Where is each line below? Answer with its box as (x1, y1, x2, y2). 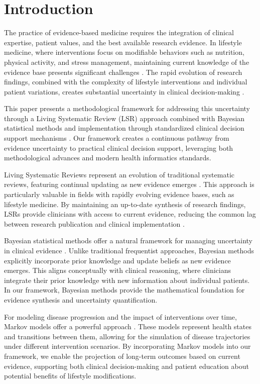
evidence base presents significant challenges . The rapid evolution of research (4, 66, 242, 77)
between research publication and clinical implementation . (4, 218, 185, 229)
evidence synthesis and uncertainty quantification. (4, 294, 158, 305)
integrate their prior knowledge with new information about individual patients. (4, 274, 250, 285)
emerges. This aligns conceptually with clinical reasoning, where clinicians (4, 265, 231, 275)
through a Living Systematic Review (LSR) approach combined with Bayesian (4, 113, 245, 123)
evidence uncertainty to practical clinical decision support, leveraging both (4, 142, 233, 153)
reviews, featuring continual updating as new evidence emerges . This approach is (4, 179, 254, 189)
